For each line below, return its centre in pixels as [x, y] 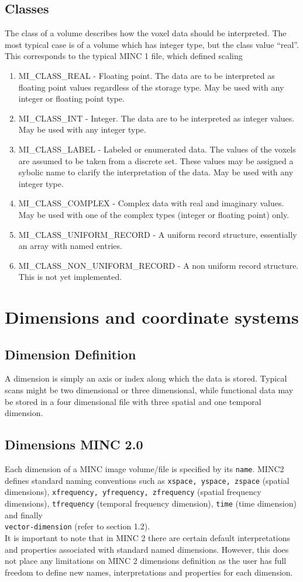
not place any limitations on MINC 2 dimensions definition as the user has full [146, 561]
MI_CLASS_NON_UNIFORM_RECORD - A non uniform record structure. [159, 265]
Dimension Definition [70, 354]
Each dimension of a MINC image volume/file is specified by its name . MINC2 [144, 469]
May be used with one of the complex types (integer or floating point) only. [154, 214]
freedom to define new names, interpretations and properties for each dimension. [149, 572]
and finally [24, 515]
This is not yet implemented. [70, 277]
